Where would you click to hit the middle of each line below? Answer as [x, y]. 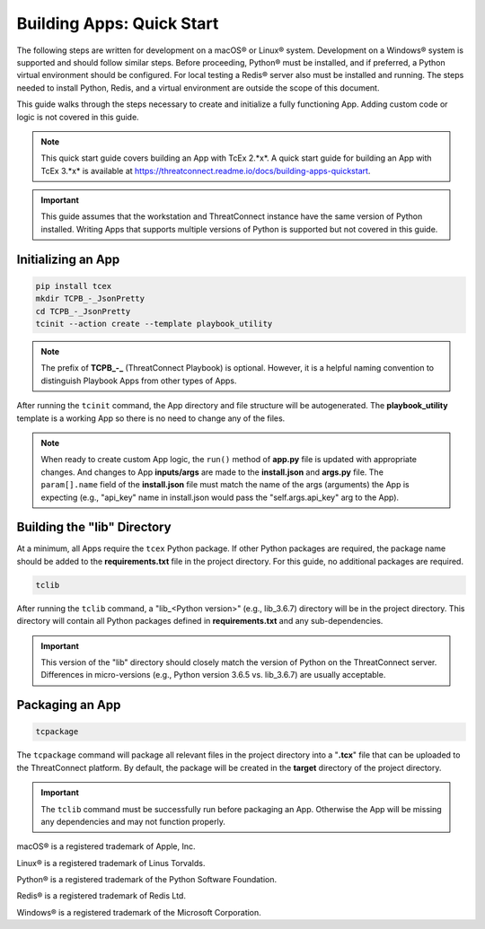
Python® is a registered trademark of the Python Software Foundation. [147, 880]
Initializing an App [68, 259]
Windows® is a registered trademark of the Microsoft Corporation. [139, 912]
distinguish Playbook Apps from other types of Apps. [139, 381]
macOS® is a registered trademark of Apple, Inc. [106, 846]
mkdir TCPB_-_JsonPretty [90, 299]
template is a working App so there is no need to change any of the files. [151, 418]
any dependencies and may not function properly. [133, 821]
